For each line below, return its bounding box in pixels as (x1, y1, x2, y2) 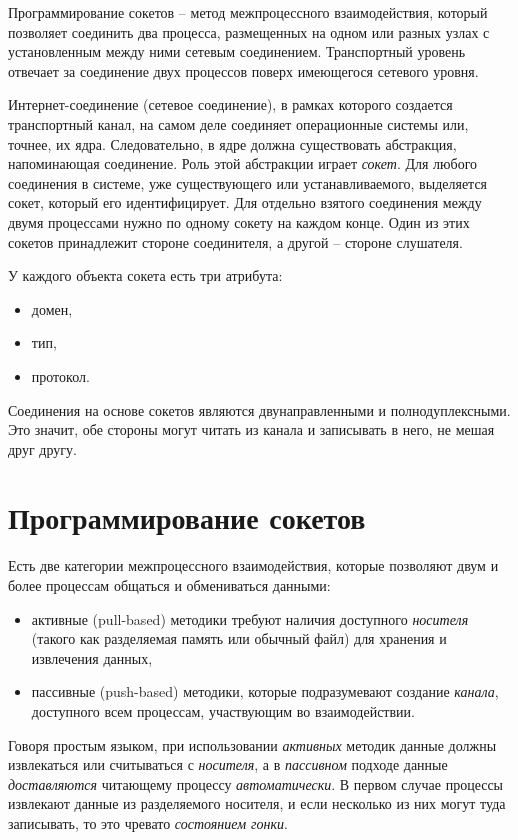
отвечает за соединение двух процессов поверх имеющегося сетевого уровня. (8, 60, 479, 81)
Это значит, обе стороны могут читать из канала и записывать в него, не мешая (8, 419, 495, 440)
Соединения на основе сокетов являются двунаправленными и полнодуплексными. (8, 399, 511, 420)
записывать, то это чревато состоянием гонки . (8, 812, 288, 833)
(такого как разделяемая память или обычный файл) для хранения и (31, 628, 447, 649)
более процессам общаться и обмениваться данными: (8, 575, 331, 595)
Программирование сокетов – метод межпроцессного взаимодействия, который (8, 2, 488, 22)
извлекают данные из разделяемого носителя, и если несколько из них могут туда (8, 793, 506, 814)
